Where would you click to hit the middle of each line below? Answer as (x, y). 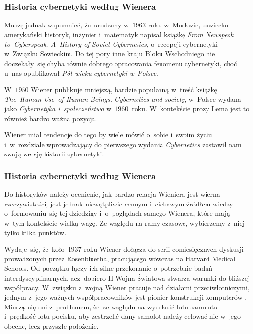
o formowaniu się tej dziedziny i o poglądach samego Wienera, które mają (117, 213)
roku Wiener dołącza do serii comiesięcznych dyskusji (164, 249)
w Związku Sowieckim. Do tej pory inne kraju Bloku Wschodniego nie (110, 53)
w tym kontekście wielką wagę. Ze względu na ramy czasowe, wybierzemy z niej (125, 222)
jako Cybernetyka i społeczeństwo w (58, 108)
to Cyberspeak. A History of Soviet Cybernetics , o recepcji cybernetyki (111, 44)
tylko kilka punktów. (35, 232)
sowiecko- (216, 25)
